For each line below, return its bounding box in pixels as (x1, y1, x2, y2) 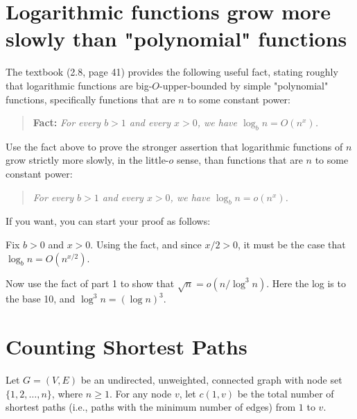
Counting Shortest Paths (6, 332, 247, 361)
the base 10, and (6, 291, 76, 306)
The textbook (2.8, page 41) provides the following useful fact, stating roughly (6, 65, 338, 79)
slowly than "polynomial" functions (6, 24, 347, 53)
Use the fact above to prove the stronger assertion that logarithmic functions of (6, 139, 343, 153)
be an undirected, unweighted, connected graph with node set (80, 373, 342, 387)
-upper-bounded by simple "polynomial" (159, 78, 329, 92)
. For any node (109, 386, 172, 400)
